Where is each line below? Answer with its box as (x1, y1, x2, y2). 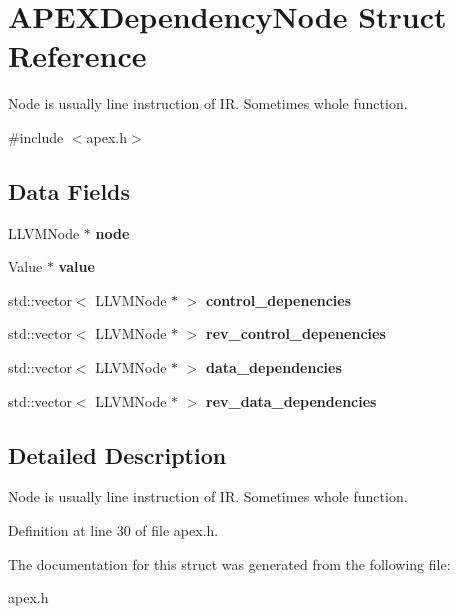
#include (8, 126, 64, 147)
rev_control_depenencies (206, 323, 386, 344)
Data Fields (8, 175, 131, 206)
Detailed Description (8, 439, 227, 470)
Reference (8, 35, 147, 76)
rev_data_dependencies (206, 390, 377, 411)
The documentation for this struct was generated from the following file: (8, 553, 451, 574)
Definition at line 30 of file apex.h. (8, 520, 219, 541)
